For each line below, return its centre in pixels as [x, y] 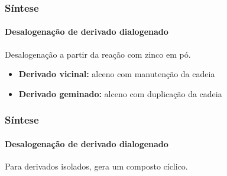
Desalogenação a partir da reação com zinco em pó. [98, 54]
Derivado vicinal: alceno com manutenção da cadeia [117, 74]
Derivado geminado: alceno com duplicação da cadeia [120, 93]
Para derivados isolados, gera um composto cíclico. [96, 166]
